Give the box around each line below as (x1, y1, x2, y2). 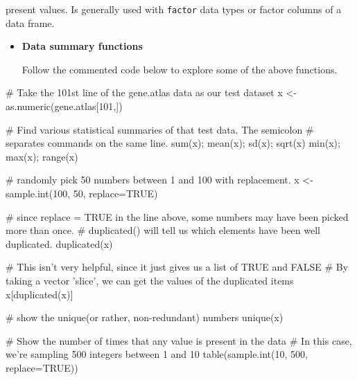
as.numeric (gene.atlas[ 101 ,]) (6, 99, 123, 114)
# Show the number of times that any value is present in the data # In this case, (6, 333, 352, 347)
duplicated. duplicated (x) (6, 236, 113, 251)
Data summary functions (21, 39, 143, 53)
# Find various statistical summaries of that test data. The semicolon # (6, 122, 314, 136)
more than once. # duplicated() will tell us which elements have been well (6, 223, 320, 237)
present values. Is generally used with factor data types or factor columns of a (6, 2, 342, 16)
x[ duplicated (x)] (6, 287, 73, 301)
